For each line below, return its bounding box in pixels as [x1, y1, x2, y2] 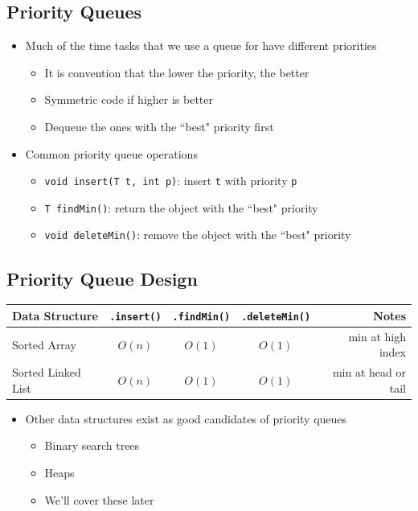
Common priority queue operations [25, 145, 198, 162]
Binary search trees [44, 437, 140, 454]
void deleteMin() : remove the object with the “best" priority [44, 226, 351, 243]
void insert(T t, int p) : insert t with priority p [44, 172, 297, 189]
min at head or [332, 364, 406, 381]
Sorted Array [12, 336, 76, 352]
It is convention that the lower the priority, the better [44, 64, 309, 80]
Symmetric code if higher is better [44, 91, 214, 108]
